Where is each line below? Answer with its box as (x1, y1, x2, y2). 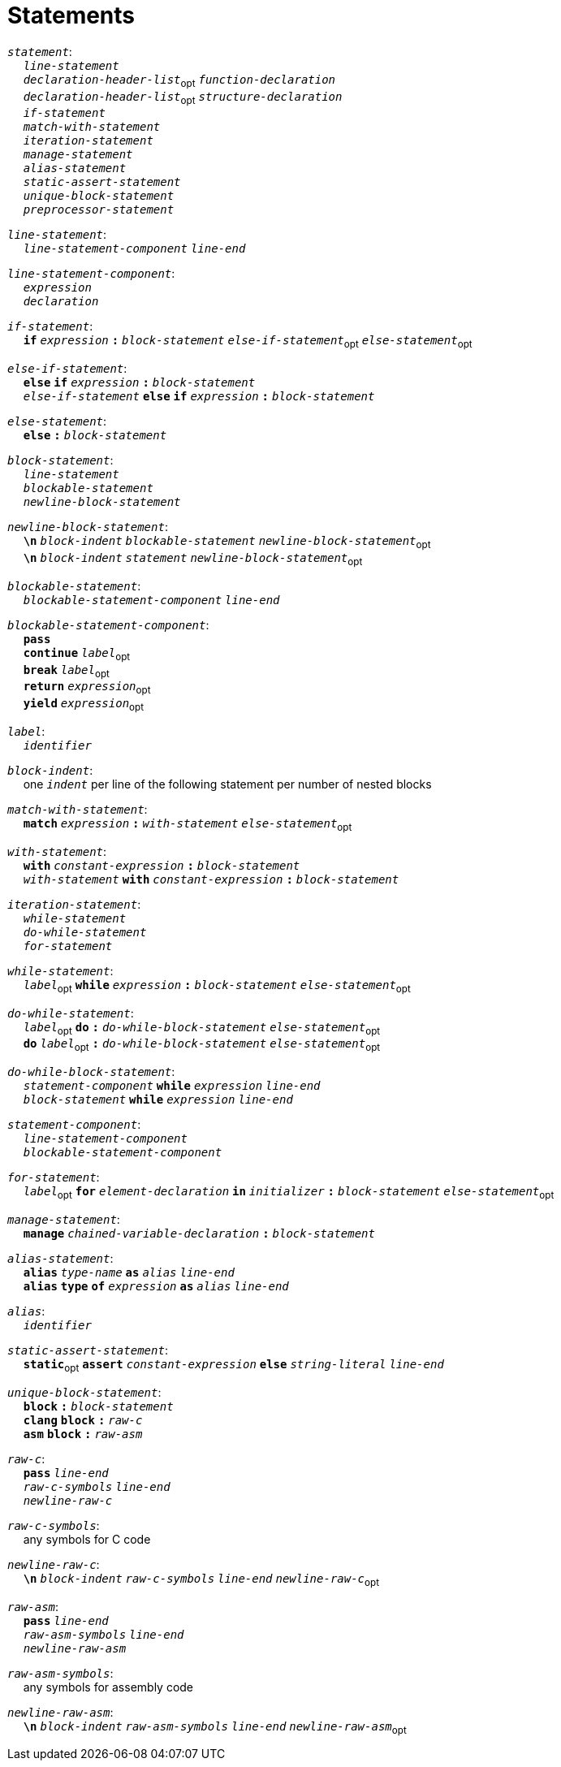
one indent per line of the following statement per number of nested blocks (23, 776, 432, 791)
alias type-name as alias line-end (23, 1265, 235, 1279)
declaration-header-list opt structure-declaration (23, 89, 343, 106)
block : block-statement (23, 1399, 174, 1413)
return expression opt (23, 680, 151, 697)
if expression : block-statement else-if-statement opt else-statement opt (23, 334, 473, 351)
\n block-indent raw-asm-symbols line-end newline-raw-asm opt (23, 1719, 407, 1736)
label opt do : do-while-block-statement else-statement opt (23, 1020, 381, 1037)
